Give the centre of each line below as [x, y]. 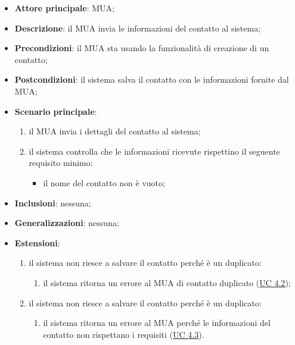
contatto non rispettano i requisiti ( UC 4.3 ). [124, 334]
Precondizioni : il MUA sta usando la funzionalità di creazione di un [142, 48]
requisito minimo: [61, 163]
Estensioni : [37, 242]
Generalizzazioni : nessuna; [67, 223]
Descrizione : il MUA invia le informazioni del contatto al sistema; [138, 28]
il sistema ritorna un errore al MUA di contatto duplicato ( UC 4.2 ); [167, 282]
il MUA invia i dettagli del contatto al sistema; [115, 131]
